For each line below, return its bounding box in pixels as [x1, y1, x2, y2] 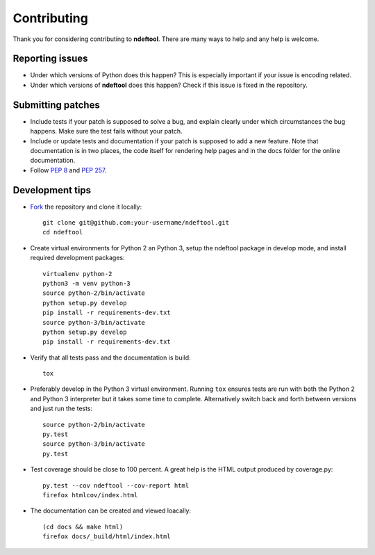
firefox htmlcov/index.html [42, 491, 138, 499]
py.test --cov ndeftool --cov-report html [42, 481, 190, 490]
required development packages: [30, 254, 125, 262]
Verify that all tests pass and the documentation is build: [30, 353, 191, 362]
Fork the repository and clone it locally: [30, 202, 142, 211]
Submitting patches [12, 99, 100, 111]
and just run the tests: [30, 404, 93, 413]
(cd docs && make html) [42, 522, 124, 531]
